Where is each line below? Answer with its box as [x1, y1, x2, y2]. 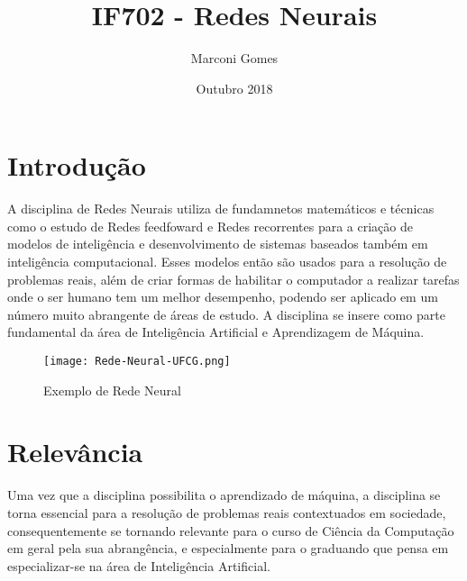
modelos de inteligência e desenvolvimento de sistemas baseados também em [7, 234, 428, 253]
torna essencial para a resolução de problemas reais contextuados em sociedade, [7, 503, 446, 522]
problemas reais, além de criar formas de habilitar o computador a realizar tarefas [7, 269, 460, 288]
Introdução [7, 147, 146, 184]
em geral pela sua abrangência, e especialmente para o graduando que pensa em [7, 539, 449, 558]
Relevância [7, 433, 143, 470]
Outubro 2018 [196, 78, 273, 97]
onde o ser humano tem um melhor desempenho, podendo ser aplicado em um [7, 287, 438, 306]
